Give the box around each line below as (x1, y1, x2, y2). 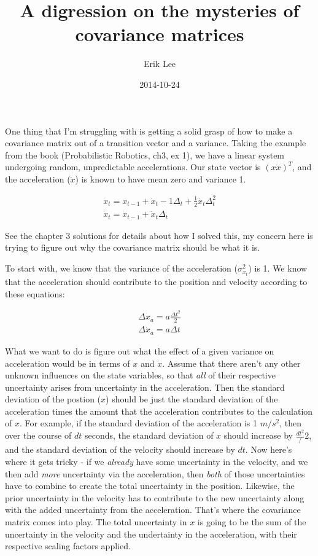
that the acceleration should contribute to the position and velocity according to (5, 275, 308, 288)
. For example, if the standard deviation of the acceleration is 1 (19, 417, 257, 429)
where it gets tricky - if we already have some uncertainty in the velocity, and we (5, 455, 308, 468)
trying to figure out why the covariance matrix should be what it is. (5, 241, 260, 254)
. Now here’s (245, 443, 292, 456)
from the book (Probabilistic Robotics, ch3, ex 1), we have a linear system (5, 148, 285, 161)
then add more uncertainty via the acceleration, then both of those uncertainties (5, 467, 305, 480)
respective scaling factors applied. (5, 539, 131, 552)
